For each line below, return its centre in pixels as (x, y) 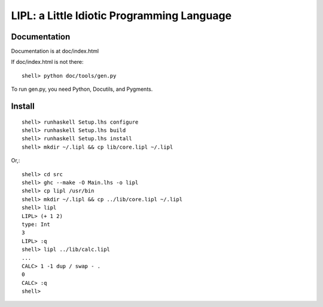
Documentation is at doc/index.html (55, 51)
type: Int (36, 224)
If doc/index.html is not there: (47, 62)
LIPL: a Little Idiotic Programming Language (121, 16)
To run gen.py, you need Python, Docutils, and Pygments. (82, 89)
